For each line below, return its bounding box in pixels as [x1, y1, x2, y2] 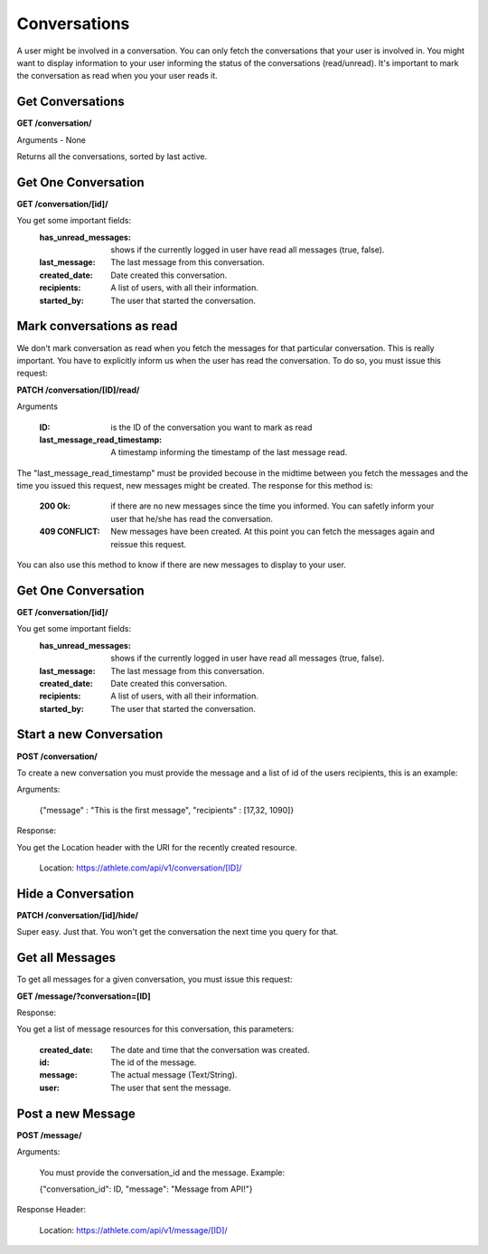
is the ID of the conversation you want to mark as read [110, 422, 313, 432]
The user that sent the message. [110, 1082, 231, 1093]
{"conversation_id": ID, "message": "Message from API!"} [39, 1183, 253, 1194]
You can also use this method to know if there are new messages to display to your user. [16, 559, 347, 570]
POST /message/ [16, 1129, 82, 1140]
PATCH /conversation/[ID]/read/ [16, 385, 140, 395]
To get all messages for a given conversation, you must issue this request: [16, 974, 293, 985]
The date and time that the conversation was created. [110, 1044, 310, 1055]
